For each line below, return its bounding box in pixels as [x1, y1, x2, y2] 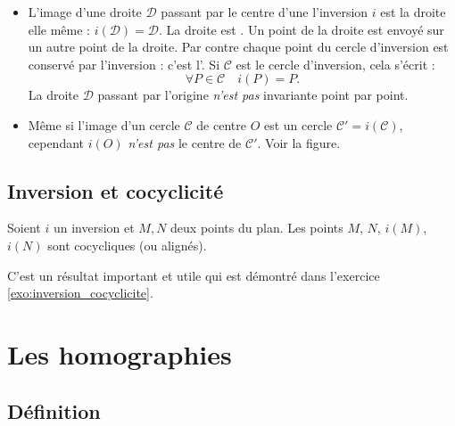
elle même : [28, 20, 90, 38]
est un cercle [263, 115, 333, 134]
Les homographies [7, 335, 232, 372]
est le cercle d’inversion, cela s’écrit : [236, 54, 435, 73]
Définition [7, 397, 101, 424]
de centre [196, 115, 246, 134]
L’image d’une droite [28, 3, 142, 20]
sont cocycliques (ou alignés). [47, 235, 207, 254]
